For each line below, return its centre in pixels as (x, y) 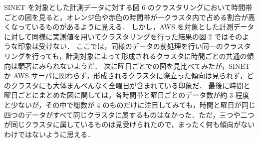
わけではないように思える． (49, 134)
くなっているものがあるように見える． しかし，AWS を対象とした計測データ (129, 27)
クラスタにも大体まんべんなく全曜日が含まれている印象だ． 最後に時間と (130, 85)
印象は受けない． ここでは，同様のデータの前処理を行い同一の (120, 46)
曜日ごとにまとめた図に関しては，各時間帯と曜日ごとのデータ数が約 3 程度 (127, 95)
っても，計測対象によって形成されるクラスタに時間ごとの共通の (143, 56)
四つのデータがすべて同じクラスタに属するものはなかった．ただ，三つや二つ (129, 114)
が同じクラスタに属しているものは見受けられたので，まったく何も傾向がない (129, 124)
